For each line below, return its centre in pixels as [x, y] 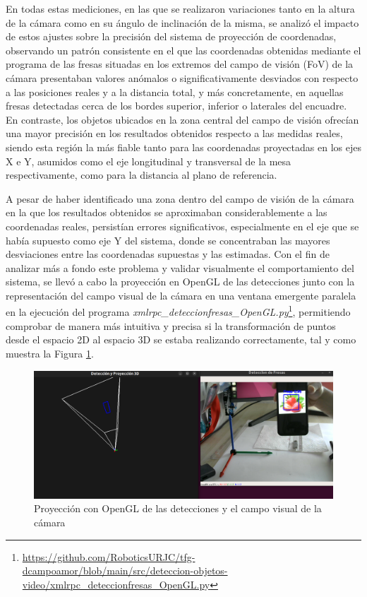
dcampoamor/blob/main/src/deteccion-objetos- [125, 571]
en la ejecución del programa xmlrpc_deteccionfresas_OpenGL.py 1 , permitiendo [178, 311]
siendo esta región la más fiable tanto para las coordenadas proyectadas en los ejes [183, 147]
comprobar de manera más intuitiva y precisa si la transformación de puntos [171, 325]
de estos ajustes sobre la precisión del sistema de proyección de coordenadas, [171, 36]
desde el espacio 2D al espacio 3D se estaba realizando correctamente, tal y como [181, 339]
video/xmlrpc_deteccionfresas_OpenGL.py [116, 584]
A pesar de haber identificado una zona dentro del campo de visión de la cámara [180, 198]
